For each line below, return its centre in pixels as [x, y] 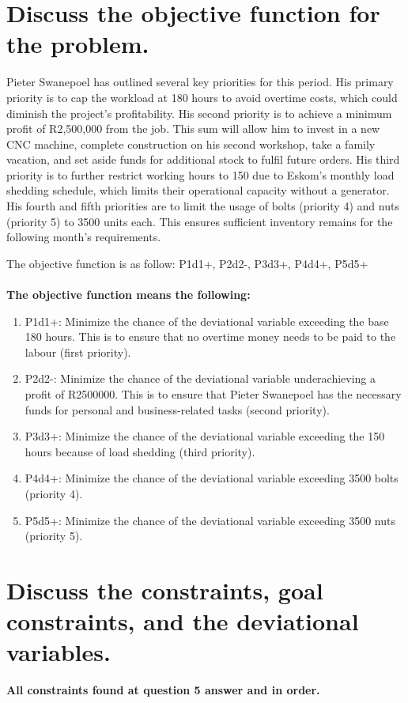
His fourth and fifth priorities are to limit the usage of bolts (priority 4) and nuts [203, 206]
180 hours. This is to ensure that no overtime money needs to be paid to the [210, 336]
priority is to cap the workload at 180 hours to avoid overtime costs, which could [202, 97]
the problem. [78, 44]
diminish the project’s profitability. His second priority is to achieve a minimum [199, 113]
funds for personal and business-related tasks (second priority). [177, 409]
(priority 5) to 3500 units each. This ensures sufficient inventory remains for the [200, 221]
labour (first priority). [78, 351]
